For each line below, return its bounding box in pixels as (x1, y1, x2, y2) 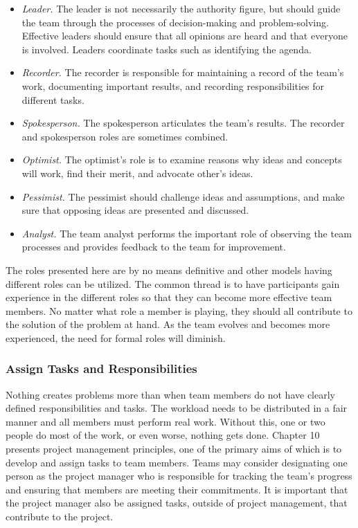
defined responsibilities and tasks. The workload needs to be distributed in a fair (6, 401, 348, 415)
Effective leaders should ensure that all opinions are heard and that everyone (21, 28, 348, 43)
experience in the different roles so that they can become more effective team (6, 290, 332, 304)
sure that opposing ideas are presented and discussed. (21, 203, 249, 217)
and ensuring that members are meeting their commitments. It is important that (6, 482, 348, 496)
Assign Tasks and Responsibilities (6, 360, 197, 377)
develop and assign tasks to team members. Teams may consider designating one (6, 455, 348, 469)
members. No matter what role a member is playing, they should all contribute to (6, 303, 352, 318)
